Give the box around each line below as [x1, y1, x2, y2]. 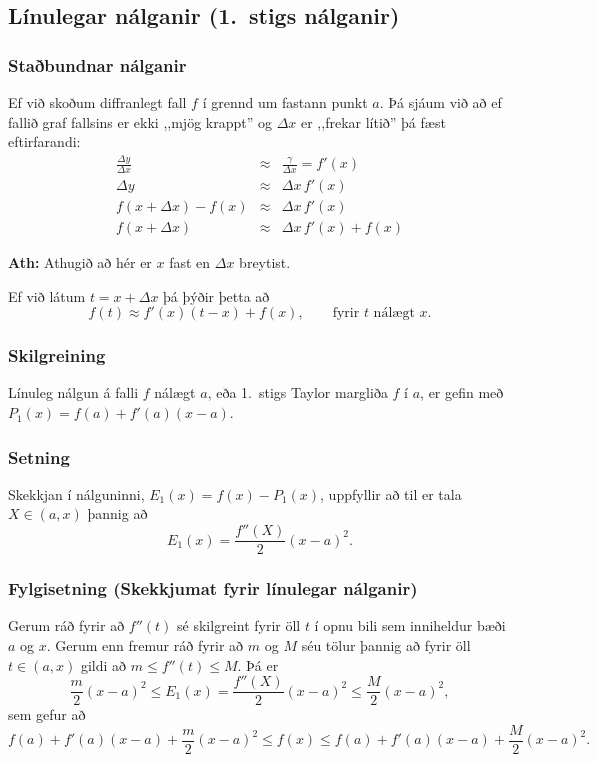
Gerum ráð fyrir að [8, 615, 125, 636]
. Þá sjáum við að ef [379, 92, 502, 112]
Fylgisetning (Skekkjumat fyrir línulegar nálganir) [8, 576, 418, 601]
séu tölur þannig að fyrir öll [301, 634, 471, 655]
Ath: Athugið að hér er [8, 252, 152, 273]
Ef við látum [8, 285, 86, 306]
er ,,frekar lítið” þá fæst [300, 111, 446, 132]
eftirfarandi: [8, 131, 81, 152]
